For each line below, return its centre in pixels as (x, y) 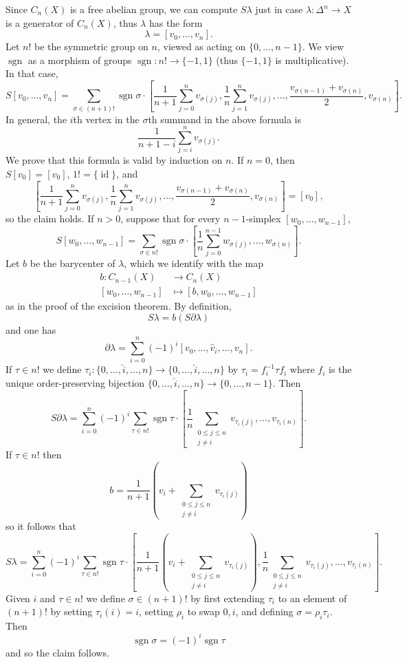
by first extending (228, 598)
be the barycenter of (73, 263)
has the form (176, 22)
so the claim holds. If (50, 218)
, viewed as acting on (201, 46)
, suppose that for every (170, 218)
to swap (203, 611)
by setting (71, 611)
